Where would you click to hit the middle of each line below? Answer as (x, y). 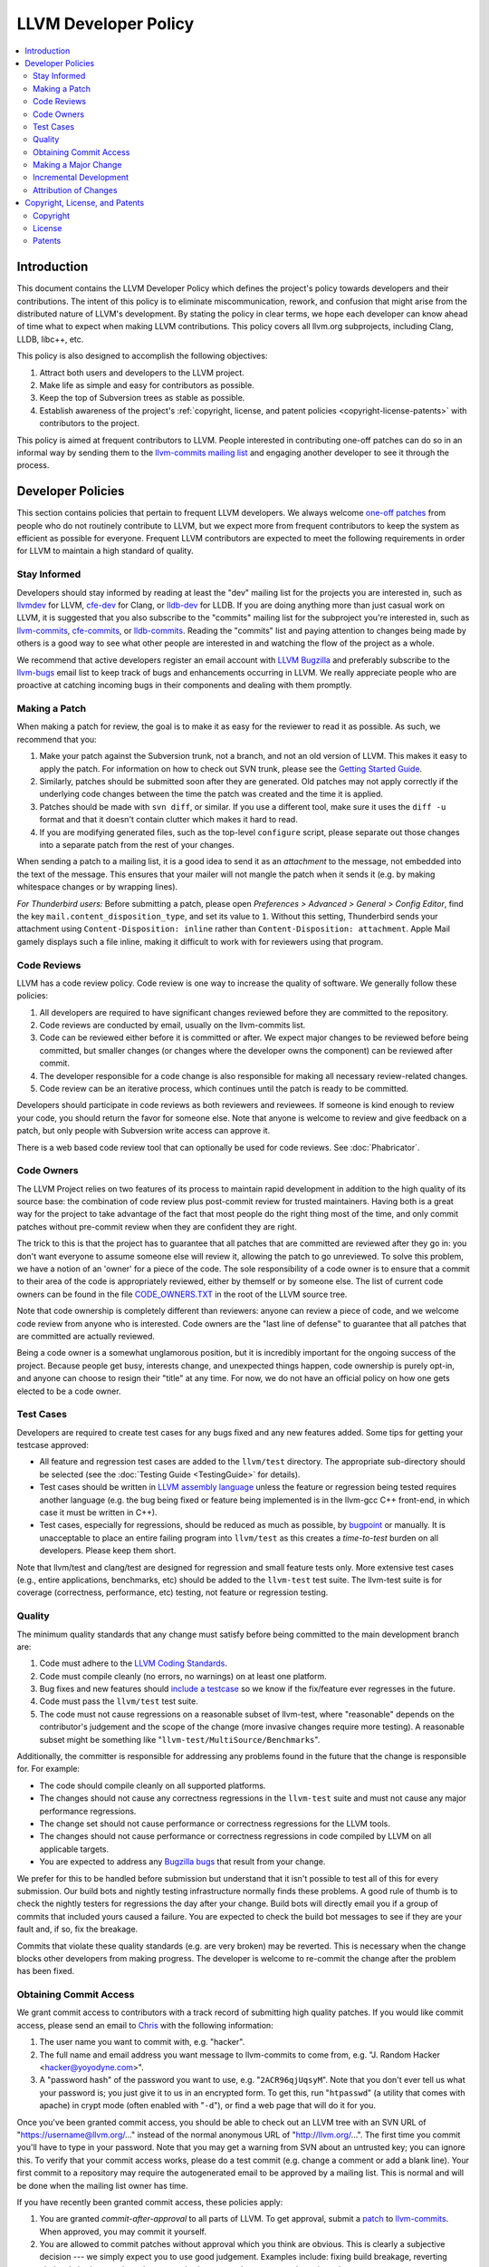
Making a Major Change (77, 165)
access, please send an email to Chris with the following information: (145, 2025)
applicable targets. (74, 1849)
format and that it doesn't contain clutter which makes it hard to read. (168, 820)
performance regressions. (88, 1811)
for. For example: (48, 1769)
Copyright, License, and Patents (85, 203)
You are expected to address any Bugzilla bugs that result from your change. (182, 1862)
